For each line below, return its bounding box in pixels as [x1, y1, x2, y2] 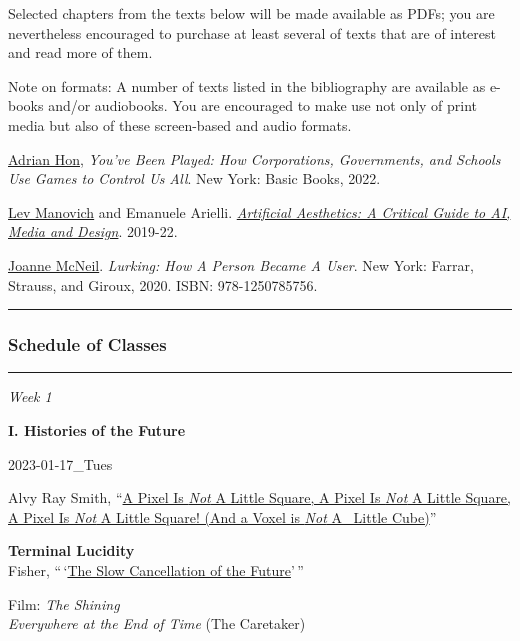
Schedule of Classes [8, 332, 167, 357]
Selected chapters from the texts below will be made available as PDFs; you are [8, 3, 495, 23]
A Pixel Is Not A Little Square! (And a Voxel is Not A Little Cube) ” [8, 506, 437, 527]
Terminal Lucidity [8, 540, 135, 561]
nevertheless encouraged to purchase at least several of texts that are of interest [8, 22, 496, 43]
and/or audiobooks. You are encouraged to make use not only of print [48, 95, 478, 116]
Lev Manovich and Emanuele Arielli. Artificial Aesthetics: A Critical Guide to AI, [8, 201, 511, 222]
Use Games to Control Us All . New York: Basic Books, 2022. [8, 168, 381, 189]
